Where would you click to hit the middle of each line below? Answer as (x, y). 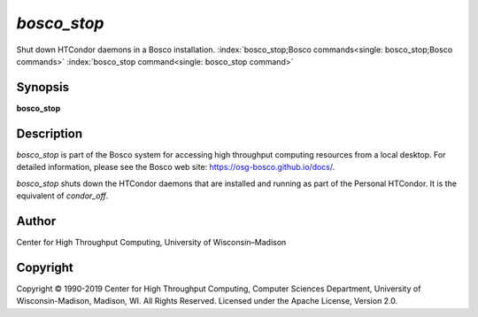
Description (50, 133)
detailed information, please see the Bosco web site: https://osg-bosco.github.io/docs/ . (176, 167)
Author (36, 221)
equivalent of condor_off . (62, 196)
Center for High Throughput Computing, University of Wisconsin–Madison (151, 242)
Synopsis (43, 87)
